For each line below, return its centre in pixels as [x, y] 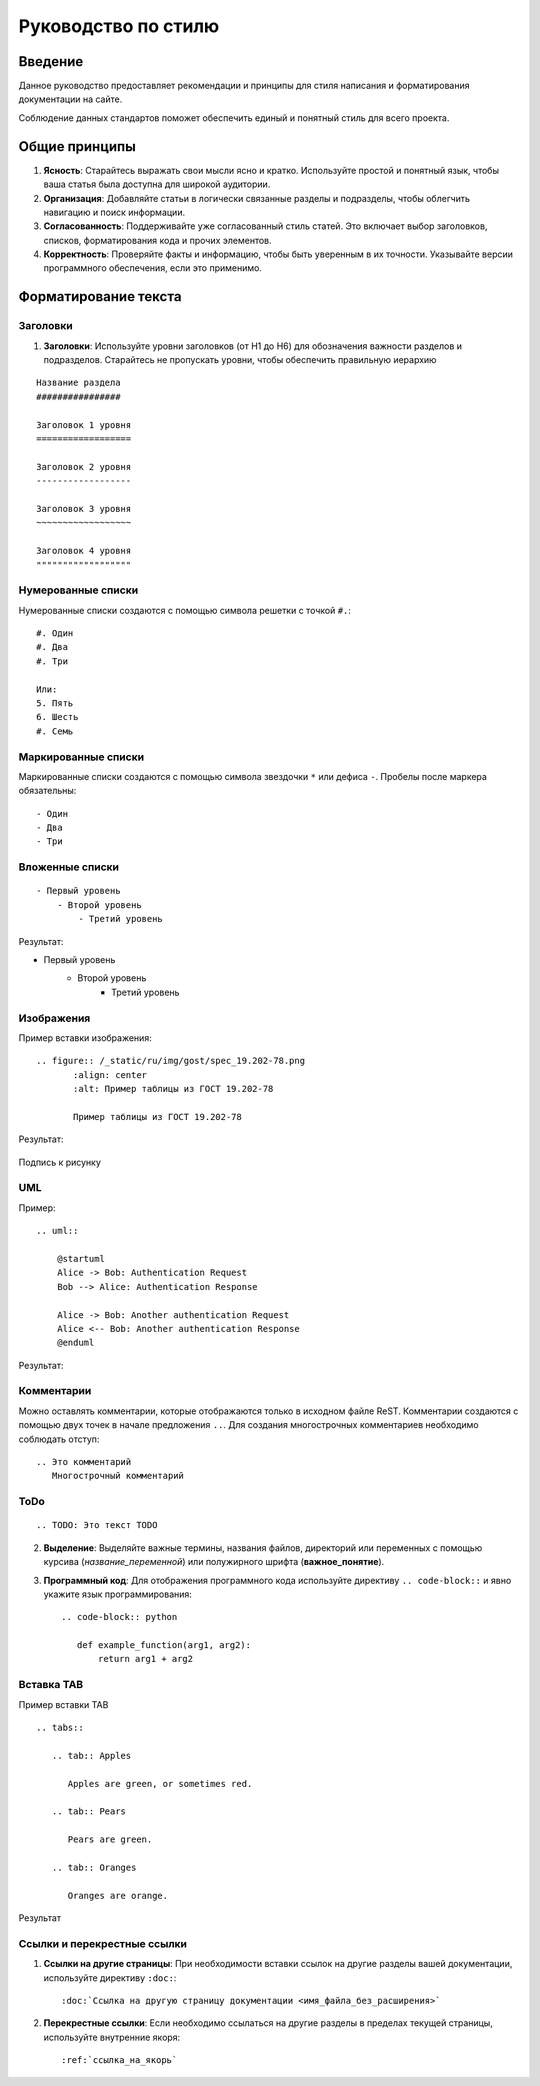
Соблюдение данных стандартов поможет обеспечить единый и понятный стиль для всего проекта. [234, 117]
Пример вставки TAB [63, 1704]
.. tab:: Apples [91, 1755]
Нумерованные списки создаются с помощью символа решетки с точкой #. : [185, 610]
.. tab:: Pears [89, 1811]
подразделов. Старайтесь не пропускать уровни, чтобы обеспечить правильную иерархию [240, 360]
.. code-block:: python [119, 1617]
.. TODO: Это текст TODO [97, 1525]
